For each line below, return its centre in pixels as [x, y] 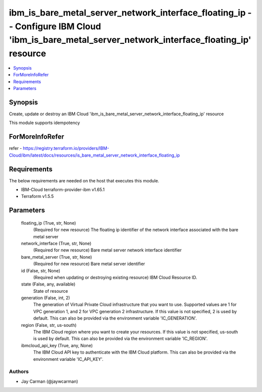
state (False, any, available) [48, 284]
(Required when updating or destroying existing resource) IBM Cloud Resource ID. [115, 277]
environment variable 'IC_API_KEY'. [68, 359]
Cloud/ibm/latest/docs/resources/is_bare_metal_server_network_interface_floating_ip [94, 155]
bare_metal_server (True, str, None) [57, 257]
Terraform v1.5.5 [38, 196]
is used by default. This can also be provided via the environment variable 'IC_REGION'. [121, 339]
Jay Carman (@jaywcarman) [50, 381]
